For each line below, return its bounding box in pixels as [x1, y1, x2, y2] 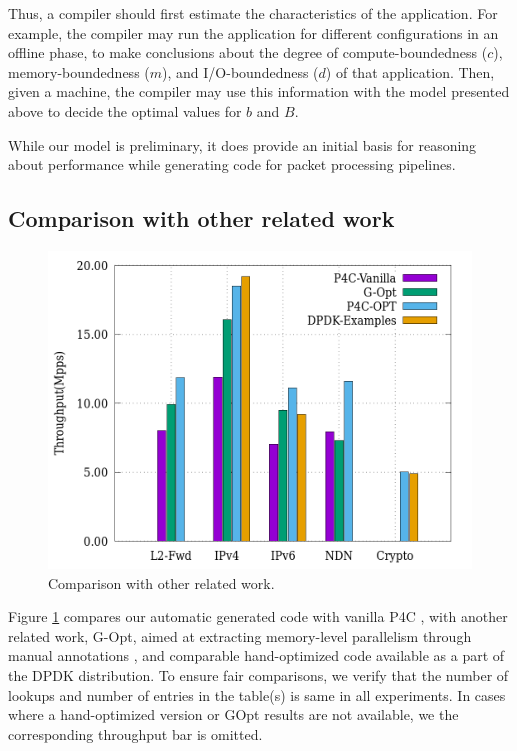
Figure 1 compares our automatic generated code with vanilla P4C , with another [8, 606, 508, 627]
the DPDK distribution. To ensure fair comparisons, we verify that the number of [8, 664, 509, 685]
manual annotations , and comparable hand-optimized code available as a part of [8, 645, 505, 666]
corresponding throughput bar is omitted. [8, 723, 263, 744]
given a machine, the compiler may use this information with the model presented [8, 81, 510, 102]
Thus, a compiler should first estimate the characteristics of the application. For [8, 3, 498, 23]
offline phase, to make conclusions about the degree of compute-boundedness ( [8, 42, 488, 63]
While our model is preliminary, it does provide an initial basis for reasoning [8, 134, 477, 155]
